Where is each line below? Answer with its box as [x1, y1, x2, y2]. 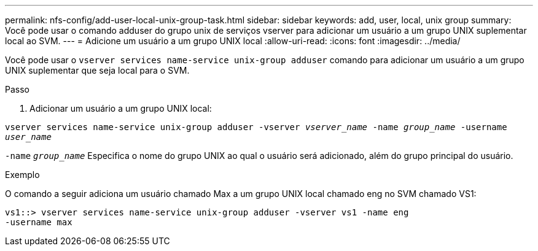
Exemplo [5, 169, 40, 180]
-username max [5, 217, 72, 227]
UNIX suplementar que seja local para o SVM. [5, 65, 190, 75]
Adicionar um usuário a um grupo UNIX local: [29, 103, 212, 114]
